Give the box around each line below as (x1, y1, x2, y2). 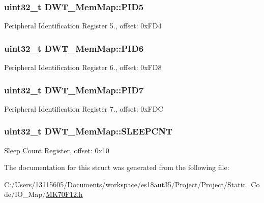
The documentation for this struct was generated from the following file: (4, 162, 229, 173)
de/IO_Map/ (4, 189, 46, 199)
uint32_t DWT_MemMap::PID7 (4, 83, 144, 96)
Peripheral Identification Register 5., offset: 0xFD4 (4, 20, 162, 31)
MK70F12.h (46, 189, 83, 199)
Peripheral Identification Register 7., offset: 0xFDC (4, 103, 163, 114)
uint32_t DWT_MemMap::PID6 (4, 42, 144, 54)
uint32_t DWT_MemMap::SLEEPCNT (4, 125, 173, 138)
